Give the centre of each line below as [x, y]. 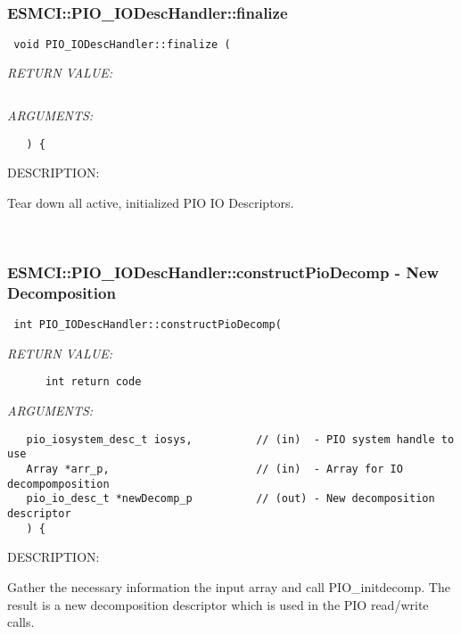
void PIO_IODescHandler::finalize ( [122, 44]
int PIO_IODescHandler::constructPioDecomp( [148, 325]
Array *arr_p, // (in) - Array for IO [214, 469]
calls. [21, 622]
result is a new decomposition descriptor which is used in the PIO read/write [218, 604]
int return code [93, 382]
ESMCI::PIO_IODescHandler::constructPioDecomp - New [223, 272]
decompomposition [58, 484]
